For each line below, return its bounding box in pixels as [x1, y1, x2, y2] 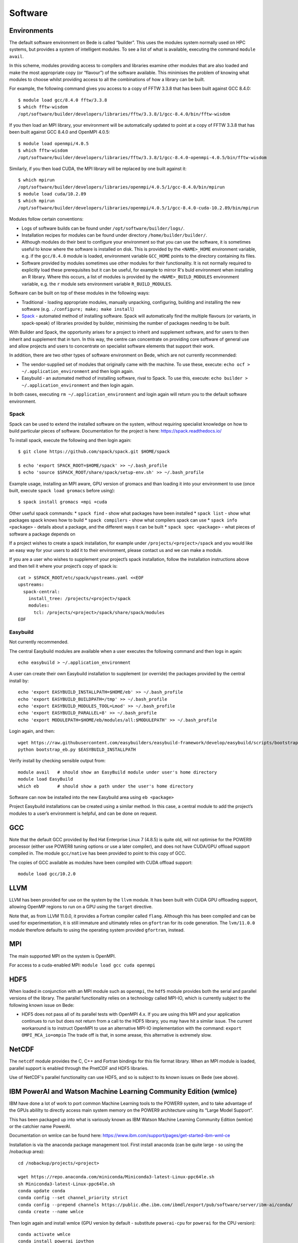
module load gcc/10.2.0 [18, 871, 76, 877]
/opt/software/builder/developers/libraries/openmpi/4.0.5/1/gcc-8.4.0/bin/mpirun [18, 184, 225, 190]
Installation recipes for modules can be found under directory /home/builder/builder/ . [21, 232, 207, 238]
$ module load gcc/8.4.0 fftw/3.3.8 [18, 97, 107, 103]
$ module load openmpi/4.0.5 [18, 141, 89, 146]
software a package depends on [9, 531, 75, 537]
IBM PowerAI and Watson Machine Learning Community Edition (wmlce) [9, 1087, 237, 1096]
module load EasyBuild [18, 776, 74, 782]
